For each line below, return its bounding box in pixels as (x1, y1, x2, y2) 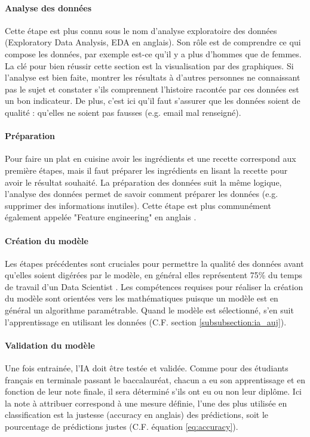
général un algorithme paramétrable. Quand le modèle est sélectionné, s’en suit (5, 304, 294, 316)
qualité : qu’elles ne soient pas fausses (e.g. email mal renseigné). (5, 106, 241, 118)
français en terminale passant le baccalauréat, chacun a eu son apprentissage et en (5, 373, 306, 386)
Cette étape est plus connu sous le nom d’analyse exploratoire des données (5, 24, 277, 36)
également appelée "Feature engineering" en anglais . (5, 211, 197, 223)
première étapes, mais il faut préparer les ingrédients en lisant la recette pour (5, 164, 288, 176)
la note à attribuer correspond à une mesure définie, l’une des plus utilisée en (5, 396, 287, 409)
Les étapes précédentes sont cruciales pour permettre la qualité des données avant (5, 257, 304, 269)
